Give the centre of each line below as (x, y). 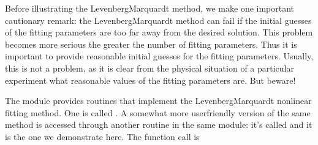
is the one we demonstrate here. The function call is (102, 136)
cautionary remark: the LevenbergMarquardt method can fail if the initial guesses (158, 20)
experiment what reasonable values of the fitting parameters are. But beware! (150, 80)
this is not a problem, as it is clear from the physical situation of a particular (150, 68)
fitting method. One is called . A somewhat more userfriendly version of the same (158, 112)
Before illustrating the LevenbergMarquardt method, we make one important (150, 8)
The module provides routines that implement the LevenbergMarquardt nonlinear (158, 101)
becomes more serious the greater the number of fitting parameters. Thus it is (151, 44)
